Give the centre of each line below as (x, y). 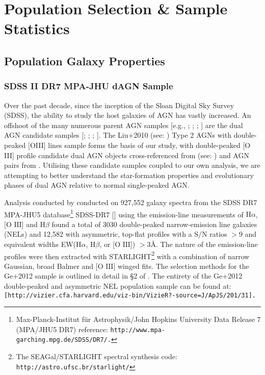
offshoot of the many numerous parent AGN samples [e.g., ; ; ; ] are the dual (124, 125)
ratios (218, 234)
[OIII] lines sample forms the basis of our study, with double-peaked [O (139, 145)
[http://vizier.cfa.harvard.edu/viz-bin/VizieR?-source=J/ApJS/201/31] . (130, 295)
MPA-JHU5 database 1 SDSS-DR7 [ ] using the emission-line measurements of (124, 213)
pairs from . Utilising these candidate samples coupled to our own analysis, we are (132, 165)
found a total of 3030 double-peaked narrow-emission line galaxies (154, 224)
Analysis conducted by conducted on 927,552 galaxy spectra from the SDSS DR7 (131, 202)
